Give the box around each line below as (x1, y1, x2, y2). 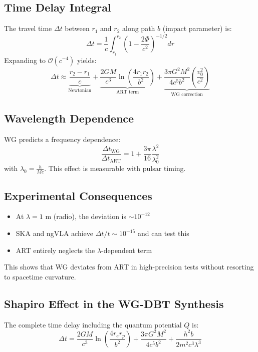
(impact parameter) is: (162, 23, 232, 33)
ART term (116, 89, 139, 95)
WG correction (171, 92, 203, 97)
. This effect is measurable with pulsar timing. (44, 163, 186, 173)
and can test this (137, 228, 189, 238)
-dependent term (101, 244, 152, 255)
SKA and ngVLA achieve (16, 228, 93, 238)
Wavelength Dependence (4, 110, 134, 126)
